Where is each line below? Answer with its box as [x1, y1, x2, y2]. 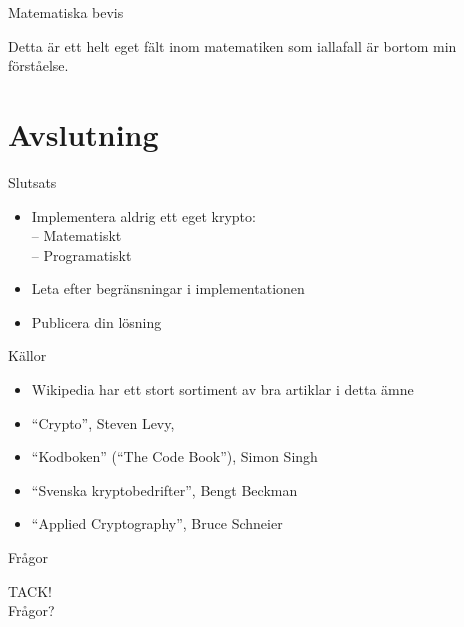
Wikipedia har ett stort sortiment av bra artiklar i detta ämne [31, 379, 414, 400]
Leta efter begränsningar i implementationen [31, 278, 305, 299]
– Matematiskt [31, 225, 122, 246]
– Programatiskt [31, 244, 132, 265]
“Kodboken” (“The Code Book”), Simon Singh [31, 446, 318, 467]
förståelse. [8, 55, 69, 76]
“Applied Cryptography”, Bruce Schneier [31, 513, 283, 534]
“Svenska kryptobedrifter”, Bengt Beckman [31, 479, 298, 500]
